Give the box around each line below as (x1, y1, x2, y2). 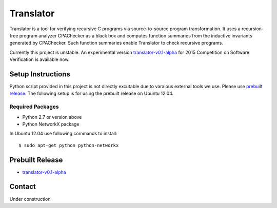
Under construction (9, 196, 51, 202)
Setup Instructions (9, 70, 70, 78)
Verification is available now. (9, 56, 70, 63)
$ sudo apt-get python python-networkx (18, 142, 119, 148)
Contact (9, 182, 36, 191)
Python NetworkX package (22, 121, 80, 127)
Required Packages (9, 103, 59, 110)
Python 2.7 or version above (22, 114, 82, 120)
